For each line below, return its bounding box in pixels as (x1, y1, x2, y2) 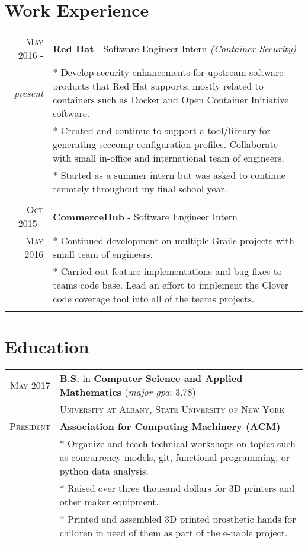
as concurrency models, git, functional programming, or (59, 450, 290, 464)
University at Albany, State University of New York (59, 402, 285, 416)
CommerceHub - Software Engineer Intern (53, 209, 238, 223)
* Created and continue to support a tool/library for (53, 124, 271, 138)
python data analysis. (59, 464, 149, 478)
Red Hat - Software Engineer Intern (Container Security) (53, 41, 296, 55)
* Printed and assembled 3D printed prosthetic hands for (59, 512, 296, 526)
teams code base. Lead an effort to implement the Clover (53, 278, 289, 292)
